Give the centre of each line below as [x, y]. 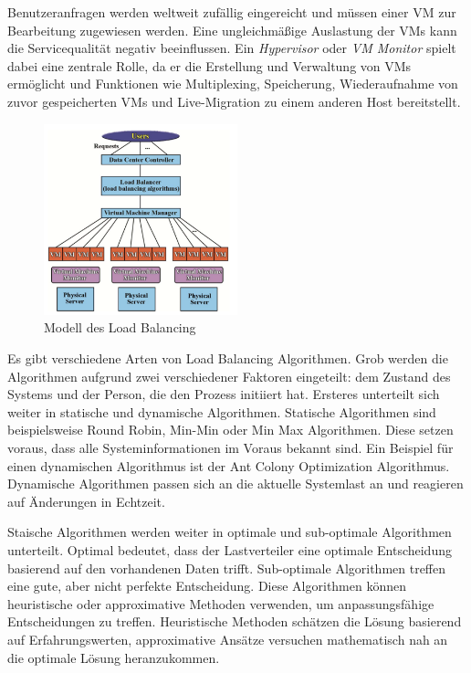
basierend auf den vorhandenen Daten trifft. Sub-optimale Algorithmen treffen [227, 568]
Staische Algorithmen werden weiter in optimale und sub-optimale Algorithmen [230, 532]
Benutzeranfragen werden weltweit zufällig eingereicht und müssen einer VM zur [232, 12]
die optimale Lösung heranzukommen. [114, 657]
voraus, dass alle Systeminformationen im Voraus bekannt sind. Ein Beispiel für [230, 447]
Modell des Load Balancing [120, 327]
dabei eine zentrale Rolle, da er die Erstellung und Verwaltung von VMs [209, 65]
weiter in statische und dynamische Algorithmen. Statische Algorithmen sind [222, 411]
